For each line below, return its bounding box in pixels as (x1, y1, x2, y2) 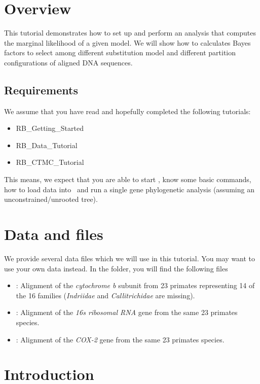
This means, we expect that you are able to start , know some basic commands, (4, 174, 251, 185)
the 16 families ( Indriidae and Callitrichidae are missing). (16, 290, 195, 300)
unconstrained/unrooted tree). (4, 194, 98, 204)
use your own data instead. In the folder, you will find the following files (4, 263, 228, 273)
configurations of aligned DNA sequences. (4, 57, 133, 67)
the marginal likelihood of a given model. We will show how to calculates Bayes (4, 37, 251, 48)
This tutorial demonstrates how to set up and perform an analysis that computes (4, 27, 256, 38)
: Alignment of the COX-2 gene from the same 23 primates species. (16, 334, 225, 344)
